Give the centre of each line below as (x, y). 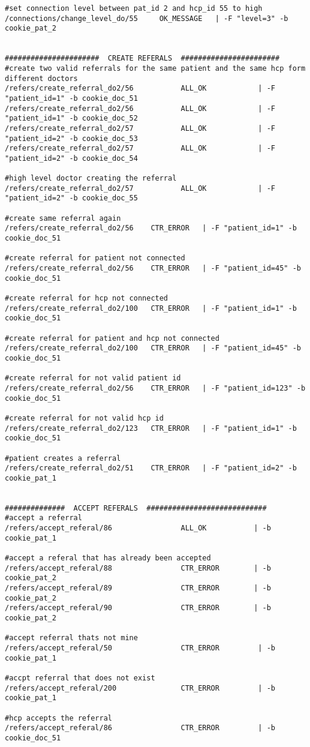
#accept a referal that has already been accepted (108, 558)
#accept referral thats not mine (71, 638)
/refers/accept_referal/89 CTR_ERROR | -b (138, 588)
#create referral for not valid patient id (93, 378)
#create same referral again (63, 218)
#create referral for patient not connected (95, 258)
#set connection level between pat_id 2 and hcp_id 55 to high (134, 8)
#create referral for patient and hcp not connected (112, 338)
